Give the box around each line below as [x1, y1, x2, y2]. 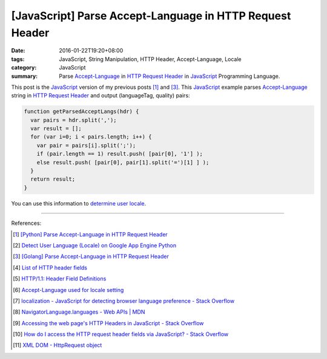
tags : [11, 55, 25, 63]
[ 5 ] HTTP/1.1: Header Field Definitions [13, 275, 107, 282]
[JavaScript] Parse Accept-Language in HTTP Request [11, 9, 291, 22]
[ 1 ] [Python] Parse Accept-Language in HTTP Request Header [13, 230, 168, 238]
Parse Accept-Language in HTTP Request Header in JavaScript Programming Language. [59, 73, 280, 80]
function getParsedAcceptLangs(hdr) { [24, 108, 139, 115]
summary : [11, 73, 38, 80]
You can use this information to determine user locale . [11, 199, 147, 207]
